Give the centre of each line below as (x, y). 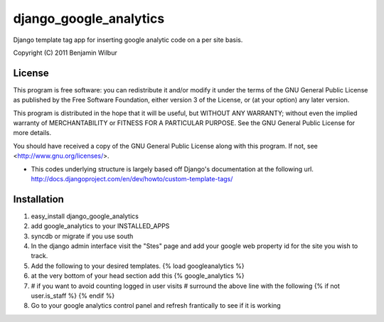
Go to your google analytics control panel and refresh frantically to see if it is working (156, 306)
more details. (32, 133)
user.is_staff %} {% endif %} (73, 296)
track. (39, 256)
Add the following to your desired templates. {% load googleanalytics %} (138, 266)
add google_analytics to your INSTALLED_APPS (100, 226)
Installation (38, 199)
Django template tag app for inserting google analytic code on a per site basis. (128, 40)
